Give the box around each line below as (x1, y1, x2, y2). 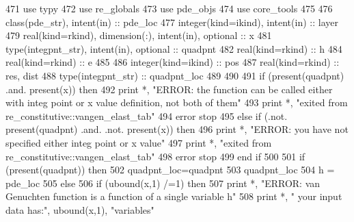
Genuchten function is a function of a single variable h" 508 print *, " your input (5, 189, 342, 203)
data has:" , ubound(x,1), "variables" (5, 202, 154, 217)
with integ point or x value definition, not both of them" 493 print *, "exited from (5, 95, 348, 110)
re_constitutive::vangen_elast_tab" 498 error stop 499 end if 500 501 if (5, 149, 305, 163)
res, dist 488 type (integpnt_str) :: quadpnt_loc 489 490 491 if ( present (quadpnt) (5, 68, 344, 82)
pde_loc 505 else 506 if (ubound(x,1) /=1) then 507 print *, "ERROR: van (5, 175, 321, 190)
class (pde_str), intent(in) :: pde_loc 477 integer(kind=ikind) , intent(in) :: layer (5, 14, 338, 29)
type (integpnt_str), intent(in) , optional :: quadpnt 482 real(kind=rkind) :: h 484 (5, 41, 342, 56)
